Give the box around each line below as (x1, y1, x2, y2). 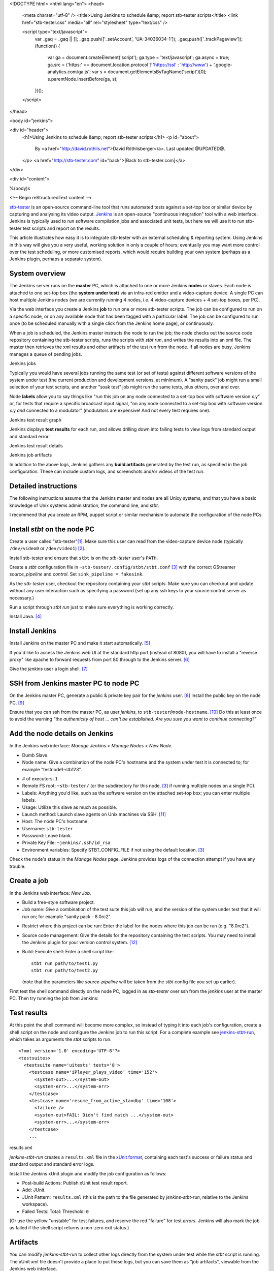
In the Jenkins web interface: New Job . (9, 890, 91, 896)
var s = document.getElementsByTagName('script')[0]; (92, 69, 207, 75)
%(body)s (9, 185, 30, 191)
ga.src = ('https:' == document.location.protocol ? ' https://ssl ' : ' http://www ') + (47, 62, 213, 68)
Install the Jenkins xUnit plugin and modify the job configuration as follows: (9, 1170, 167, 1176)
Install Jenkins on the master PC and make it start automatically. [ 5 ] (9, 640, 151, 646)
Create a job (9, 876, 49, 885)
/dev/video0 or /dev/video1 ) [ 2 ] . (9, 546, 86, 552)
